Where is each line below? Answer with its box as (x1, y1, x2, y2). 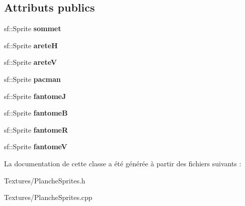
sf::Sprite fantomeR (4, 124, 68, 135)
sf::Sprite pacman (4, 73, 61, 84)
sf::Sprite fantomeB (4, 108, 68, 118)
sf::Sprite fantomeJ (4, 90, 66, 101)
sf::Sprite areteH (4, 40, 58, 50)
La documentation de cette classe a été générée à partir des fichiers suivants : (4, 158, 241, 168)
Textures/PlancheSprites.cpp (4, 192, 92, 202)
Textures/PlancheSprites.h (4, 175, 85, 185)
